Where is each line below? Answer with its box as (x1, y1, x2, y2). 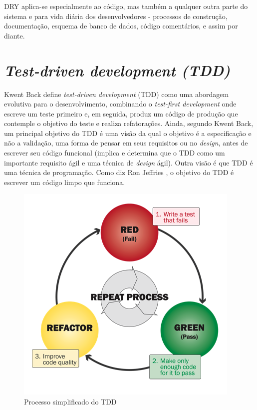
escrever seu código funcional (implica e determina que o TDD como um (4, 147, 225, 158)
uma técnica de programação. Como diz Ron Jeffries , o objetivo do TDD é (4, 167, 234, 177)
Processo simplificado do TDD (24, 396, 117, 407)
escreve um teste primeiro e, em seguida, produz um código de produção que (4, 108, 238, 118)
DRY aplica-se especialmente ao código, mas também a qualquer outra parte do (4, 1, 248, 11)
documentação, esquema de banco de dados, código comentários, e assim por (4, 20, 238, 31)
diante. (4, 30, 25, 40)
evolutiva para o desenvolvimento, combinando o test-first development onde (4, 98, 237, 109)
